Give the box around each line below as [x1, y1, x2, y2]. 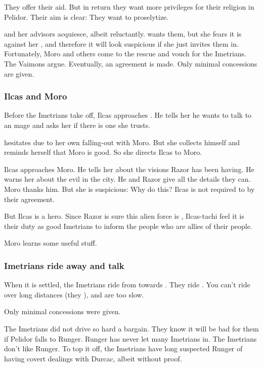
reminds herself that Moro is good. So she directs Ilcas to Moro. [4, 147, 202, 157]
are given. [4, 68, 34, 79]
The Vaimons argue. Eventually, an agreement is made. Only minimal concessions [4, 58, 257, 69]
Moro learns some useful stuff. [4, 238, 97, 248]
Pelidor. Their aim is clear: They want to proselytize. [4, 11, 169, 22]
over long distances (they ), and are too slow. [4, 289, 144, 299]
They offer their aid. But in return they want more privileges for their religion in [4, 2, 254, 12]
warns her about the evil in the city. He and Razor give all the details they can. [4, 174, 251, 184]
